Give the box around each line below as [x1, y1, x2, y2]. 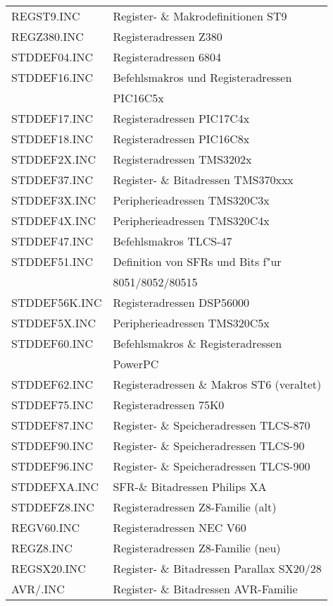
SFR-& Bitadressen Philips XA [113, 478, 267, 495]
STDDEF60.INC [11, 335, 94, 351]
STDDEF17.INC [11, 110, 94, 126]
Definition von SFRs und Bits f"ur [113, 253, 282, 269]
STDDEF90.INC [11, 437, 94, 454]
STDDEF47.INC [11, 233, 94, 249]
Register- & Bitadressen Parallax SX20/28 [113, 560, 322, 576]
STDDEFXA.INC [11, 478, 99, 495]
